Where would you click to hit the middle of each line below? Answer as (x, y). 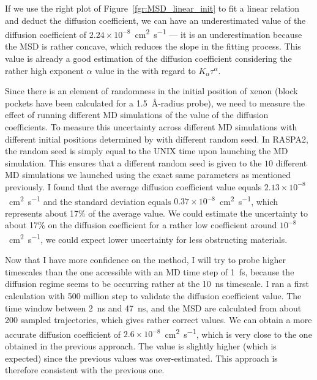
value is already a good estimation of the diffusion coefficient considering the (148, 58)
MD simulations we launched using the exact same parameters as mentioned (148, 175)
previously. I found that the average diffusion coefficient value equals (133, 186)
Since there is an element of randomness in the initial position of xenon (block (151, 91)
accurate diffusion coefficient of (63, 334)
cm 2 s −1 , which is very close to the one (238, 333)
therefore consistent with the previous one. (85, 370)
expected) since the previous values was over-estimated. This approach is (141, 358)
